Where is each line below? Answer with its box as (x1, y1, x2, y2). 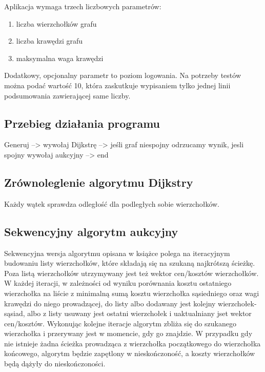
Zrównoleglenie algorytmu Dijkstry (4, 174, 193, 190)
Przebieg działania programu (4, 115, 160, 131)
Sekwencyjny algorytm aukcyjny (4, 223, 178, 239)
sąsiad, (4, 308, 25, 319)
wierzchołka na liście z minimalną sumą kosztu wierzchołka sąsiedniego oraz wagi (4, 287, 259, 298)
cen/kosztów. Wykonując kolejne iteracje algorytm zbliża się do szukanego (4, 318, 236, 328)
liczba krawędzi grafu (16, 35, 83, 46)
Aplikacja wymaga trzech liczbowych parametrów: (4, 1, 161, 11)
